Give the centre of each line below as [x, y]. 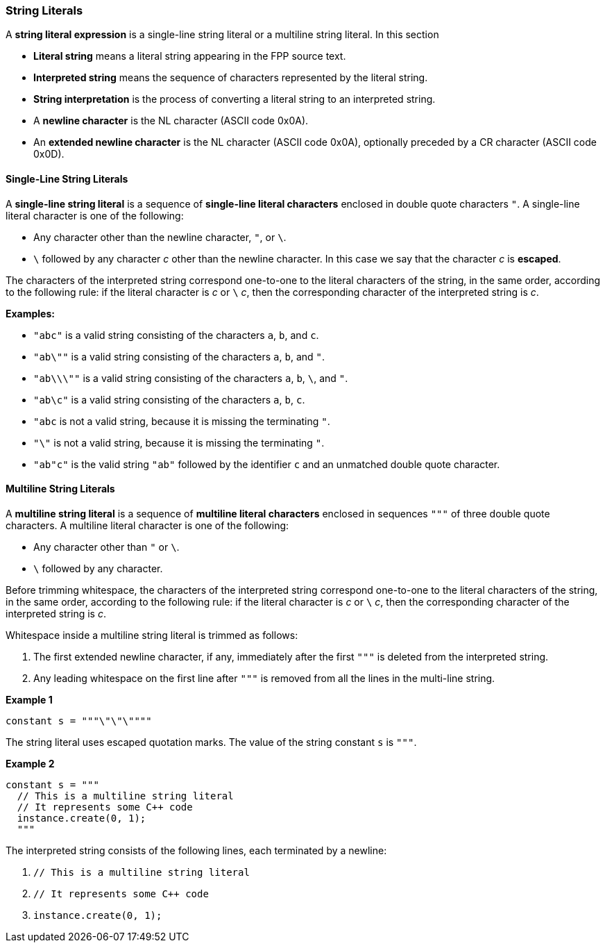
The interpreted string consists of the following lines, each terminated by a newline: [196, 850]
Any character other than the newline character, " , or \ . [160, 237]
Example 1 [29, 699]
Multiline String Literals [60, 489]
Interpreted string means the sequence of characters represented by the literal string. [231, 78]
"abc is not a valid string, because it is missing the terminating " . [182, 421]
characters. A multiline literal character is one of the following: [147, 525]
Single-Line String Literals [67, 178]
